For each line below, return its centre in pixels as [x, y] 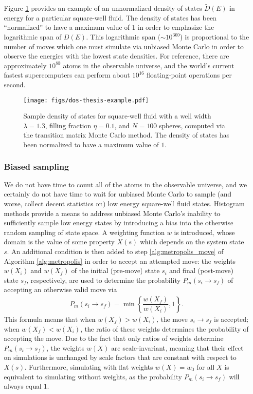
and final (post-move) [201, 270]
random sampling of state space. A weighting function [84, 232]
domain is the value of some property [59, 242]
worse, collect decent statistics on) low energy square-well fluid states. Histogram [124, 203]
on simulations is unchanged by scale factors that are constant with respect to [120, 357]
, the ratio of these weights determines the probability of [164, 328]
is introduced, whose [204, 232]
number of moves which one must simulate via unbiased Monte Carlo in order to [124, 46]
